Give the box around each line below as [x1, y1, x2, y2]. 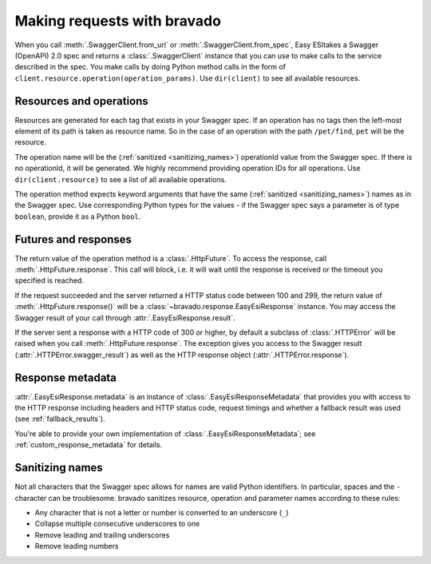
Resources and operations [14, 94, 149, 108]
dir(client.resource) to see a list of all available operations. [14, 174, 227, 184]
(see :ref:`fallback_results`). [14, 414, 105, 423]
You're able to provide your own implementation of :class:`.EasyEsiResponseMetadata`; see [14, 428, 316, 439]
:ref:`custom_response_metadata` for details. [14, 440, 163, 450]
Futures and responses [14, 232, 132, 246]
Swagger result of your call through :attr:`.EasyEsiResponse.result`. [14, 312, 235, 323]
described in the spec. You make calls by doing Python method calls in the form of [14, 62, 287, 72]
